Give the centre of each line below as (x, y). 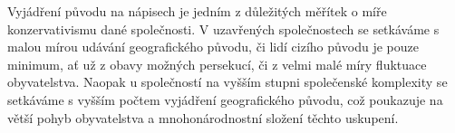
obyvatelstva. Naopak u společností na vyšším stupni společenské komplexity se (227, 82)
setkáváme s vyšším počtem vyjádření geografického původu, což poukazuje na (225, 99)
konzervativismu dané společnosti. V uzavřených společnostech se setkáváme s (223, 28)
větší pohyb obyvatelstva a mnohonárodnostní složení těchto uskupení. (203, 117)
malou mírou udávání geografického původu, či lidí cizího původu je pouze (213, 47)
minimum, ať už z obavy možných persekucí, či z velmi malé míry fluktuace (217, 64)
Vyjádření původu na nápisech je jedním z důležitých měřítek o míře (197, 11)
